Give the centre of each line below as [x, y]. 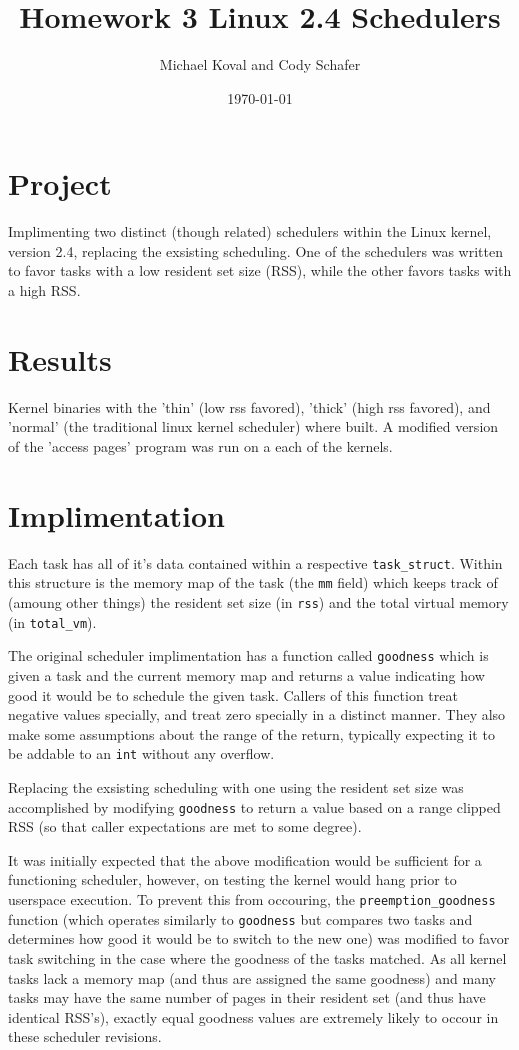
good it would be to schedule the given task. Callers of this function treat [233, 694]
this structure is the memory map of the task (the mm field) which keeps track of [253, 582]
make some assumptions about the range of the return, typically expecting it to [251, 733]
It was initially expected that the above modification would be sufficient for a [245, 859]
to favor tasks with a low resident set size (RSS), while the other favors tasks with [260, 270]
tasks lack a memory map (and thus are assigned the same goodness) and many [252, 977]
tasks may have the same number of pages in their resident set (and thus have [247, 997]
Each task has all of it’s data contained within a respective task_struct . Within [255, 562]
